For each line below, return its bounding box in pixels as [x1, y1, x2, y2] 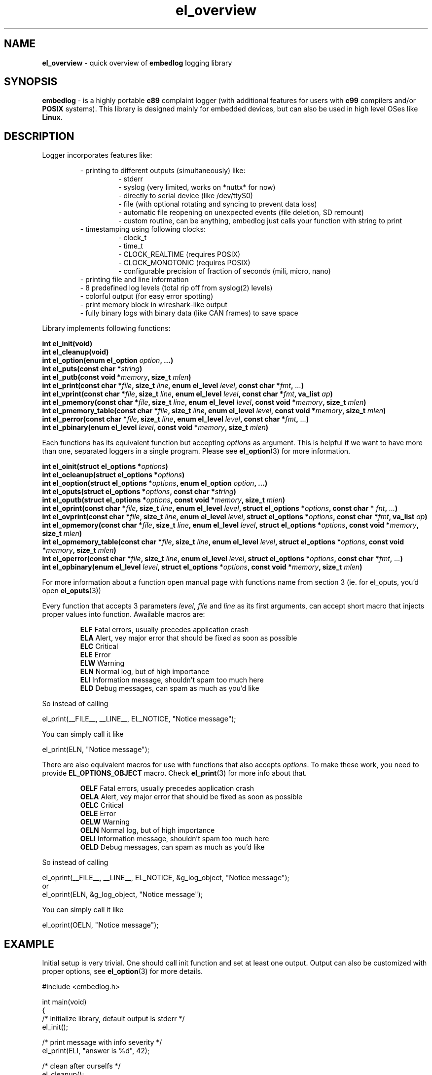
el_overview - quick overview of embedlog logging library [42, 58, 232, 67]
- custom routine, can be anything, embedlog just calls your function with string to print [118, 216, 402, 225]
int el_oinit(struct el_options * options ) [42, 462, 168, 471]
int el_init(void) [42, 339, 93, 348]
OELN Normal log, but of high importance [80, 826, 215, 835]
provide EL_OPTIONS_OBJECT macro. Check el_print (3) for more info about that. [42, 769, 307, 778]
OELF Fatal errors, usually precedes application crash [80, 784, 254, 793]
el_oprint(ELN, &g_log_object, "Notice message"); [42, 890, 203, 899]
